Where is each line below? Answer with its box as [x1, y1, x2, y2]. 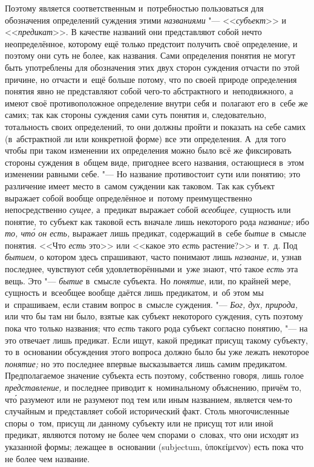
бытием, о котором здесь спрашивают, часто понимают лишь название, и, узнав [5, 250, 302, 263]
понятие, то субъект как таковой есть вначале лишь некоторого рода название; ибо [5, 215, 309, 227]
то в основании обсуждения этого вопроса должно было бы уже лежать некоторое [5, 345, 309, 358]
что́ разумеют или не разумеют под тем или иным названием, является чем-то [5, 393, 293, 405]
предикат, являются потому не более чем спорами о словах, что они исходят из [5, 428, 299, 441]
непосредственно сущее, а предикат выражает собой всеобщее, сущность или [5, 203, 291, 216]
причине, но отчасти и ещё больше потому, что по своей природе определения [5, 73, 297, 85]
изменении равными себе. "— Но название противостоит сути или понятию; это [5, 168, 301, 180]
